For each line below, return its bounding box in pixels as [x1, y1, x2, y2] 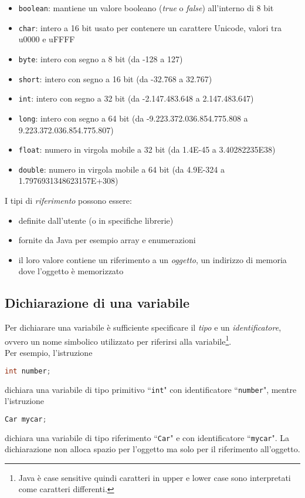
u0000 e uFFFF [18, 33, 75, 45]
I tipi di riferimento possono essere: [5, 194, 132, 207]
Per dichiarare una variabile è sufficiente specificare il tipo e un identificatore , [5, 321, 282, 334]
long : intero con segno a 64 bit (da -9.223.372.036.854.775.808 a [18, 112, 248, 124]
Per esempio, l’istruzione [5, 346, 93, 359]
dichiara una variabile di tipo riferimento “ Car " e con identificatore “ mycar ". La [5, 431, 290, 443]
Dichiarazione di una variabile [5, 294, 190, 312]
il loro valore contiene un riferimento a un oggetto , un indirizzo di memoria [18, 253, 287, 265]
